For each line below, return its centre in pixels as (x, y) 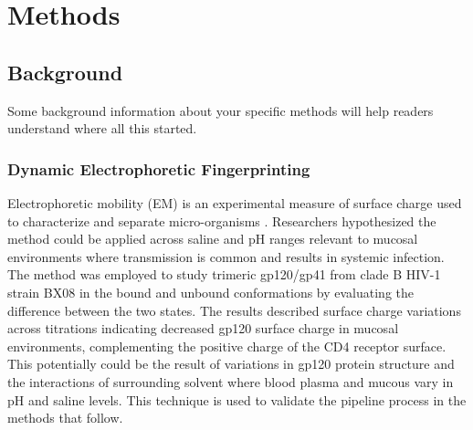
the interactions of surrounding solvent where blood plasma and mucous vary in (231, 381)
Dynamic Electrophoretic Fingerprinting (159, 168)
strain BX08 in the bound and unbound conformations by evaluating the (211, 292)
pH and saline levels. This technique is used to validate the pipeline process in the (237, 399)
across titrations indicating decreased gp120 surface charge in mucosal (203, 328)
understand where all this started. (102, 128)
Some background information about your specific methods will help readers (221, 110)
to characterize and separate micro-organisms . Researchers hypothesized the (222, 220)
